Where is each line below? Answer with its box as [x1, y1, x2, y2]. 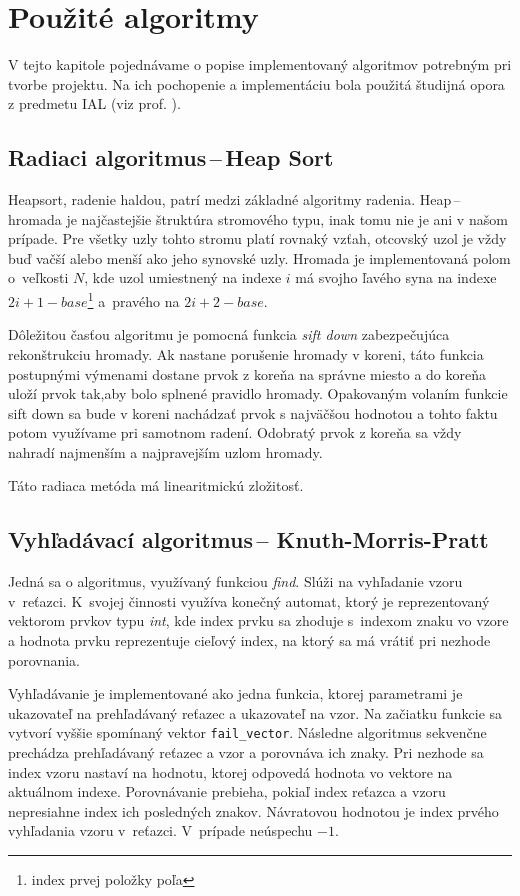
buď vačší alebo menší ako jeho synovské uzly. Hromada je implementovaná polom [8, 247, 511, 268]
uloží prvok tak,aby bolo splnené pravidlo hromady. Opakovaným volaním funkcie [8, 383, 508, 404]
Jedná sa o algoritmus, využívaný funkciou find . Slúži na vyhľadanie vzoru [8, 571, 463, 592]
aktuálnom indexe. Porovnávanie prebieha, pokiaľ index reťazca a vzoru [8, 781, 446, 802]
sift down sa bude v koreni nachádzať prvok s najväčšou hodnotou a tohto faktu [8, 402, 498, 423]
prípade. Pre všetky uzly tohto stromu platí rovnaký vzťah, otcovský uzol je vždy [8, 228, 507, 249]
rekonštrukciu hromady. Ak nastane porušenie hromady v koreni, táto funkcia [8, 343, 484, 364]
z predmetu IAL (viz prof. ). [8, 93, 181, 114]
